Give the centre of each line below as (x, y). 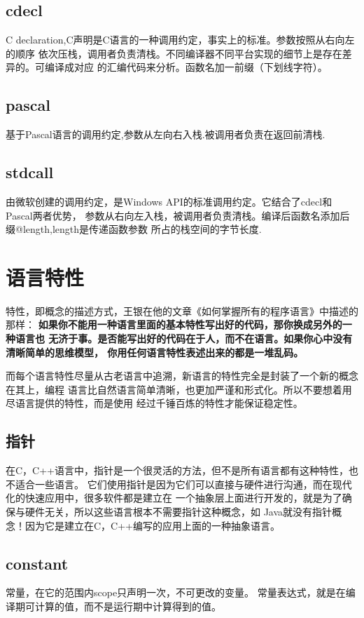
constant (37, 563)
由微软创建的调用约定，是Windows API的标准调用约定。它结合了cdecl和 (169, 201)
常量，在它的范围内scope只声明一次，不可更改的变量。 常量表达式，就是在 (176, 592)
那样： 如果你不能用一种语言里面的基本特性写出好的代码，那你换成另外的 (174, 324)
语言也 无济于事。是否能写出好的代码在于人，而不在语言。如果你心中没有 (184, 338)
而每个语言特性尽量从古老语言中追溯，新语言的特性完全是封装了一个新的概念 (182, 376)
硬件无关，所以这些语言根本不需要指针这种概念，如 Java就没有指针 (178, 512)
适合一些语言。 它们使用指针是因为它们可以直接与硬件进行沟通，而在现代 (183, 484)
